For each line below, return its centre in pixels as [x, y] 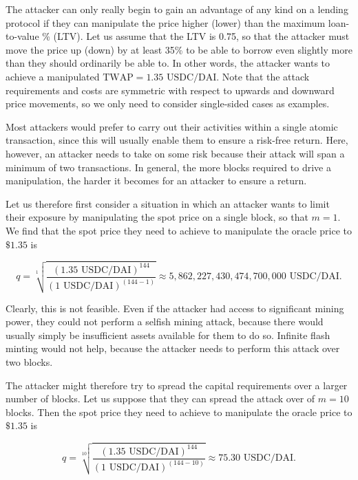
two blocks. [29, 361]
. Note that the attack [263, 76]
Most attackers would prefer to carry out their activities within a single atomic [172, 126]
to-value [22, 36]
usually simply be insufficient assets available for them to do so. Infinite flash [168, 335]
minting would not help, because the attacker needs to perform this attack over [173, 348]
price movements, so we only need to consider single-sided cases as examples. [168, 103]
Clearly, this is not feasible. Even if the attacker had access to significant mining [175, 308]
